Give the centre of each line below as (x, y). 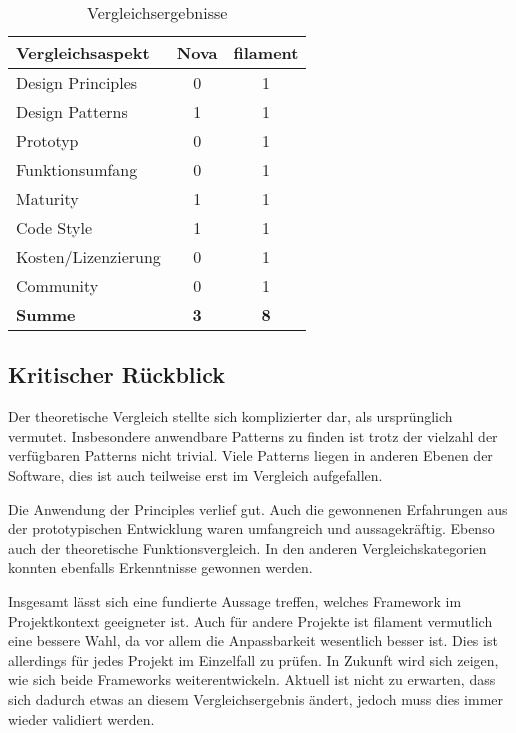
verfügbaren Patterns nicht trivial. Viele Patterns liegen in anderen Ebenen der (250, 455)
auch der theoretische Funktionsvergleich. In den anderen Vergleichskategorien (247, 547)
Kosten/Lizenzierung (88, 256)
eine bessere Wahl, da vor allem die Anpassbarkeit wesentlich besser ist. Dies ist (253, 640)
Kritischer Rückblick (117, 374)
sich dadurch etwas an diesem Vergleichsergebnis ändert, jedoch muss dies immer (256, 698)
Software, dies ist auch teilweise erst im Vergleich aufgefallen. (195, 474)
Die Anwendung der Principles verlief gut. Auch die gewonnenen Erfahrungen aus (258, 508)
